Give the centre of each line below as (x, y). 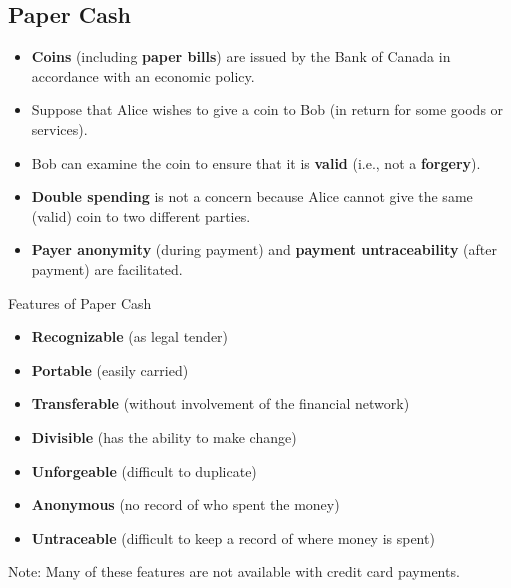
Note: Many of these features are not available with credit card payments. (234, 571)
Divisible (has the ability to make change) (164, 436)
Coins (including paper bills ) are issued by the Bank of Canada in (241, 56)
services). (59, 128)
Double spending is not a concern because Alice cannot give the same (252, 196)
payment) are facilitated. (107, 268)
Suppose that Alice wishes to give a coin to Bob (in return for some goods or (267, 109)
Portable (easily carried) (110, 369)
